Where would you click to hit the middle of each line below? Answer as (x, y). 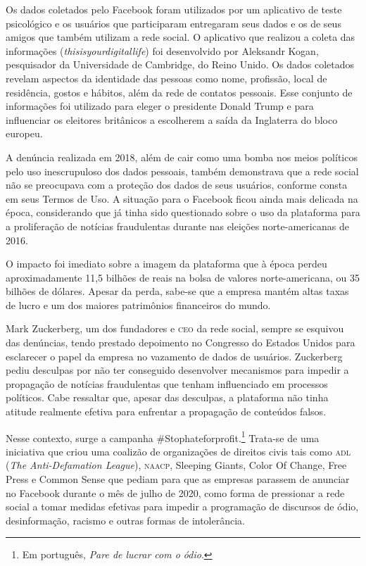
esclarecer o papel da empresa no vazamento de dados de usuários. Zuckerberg (174, 356)
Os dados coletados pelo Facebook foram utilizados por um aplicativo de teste (174, 9)
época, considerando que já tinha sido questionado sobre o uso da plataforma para (183, 212)
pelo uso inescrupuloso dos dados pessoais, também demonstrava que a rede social (182, 171)
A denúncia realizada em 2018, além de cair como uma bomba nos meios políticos (182, 157)
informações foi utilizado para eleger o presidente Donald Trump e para (160, 106)
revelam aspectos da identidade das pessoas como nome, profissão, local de (166, 78)
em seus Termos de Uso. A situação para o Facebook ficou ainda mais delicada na (182, 198)
